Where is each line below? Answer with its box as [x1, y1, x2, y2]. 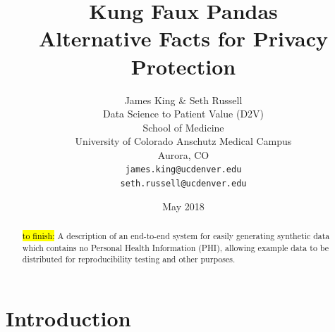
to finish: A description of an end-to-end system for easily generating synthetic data [22, 230, 330, 242]
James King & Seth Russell [124, 92, 243, 107]
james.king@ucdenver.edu [125, 165, 242, 175]
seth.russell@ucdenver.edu [120, 179, 247, 189]
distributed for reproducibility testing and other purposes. [22, 253, 236, 265]
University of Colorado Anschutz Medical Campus [75, 134, 292, 148]
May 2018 [162, 198, 205, 213]
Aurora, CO [157, 147, 209, 162]
